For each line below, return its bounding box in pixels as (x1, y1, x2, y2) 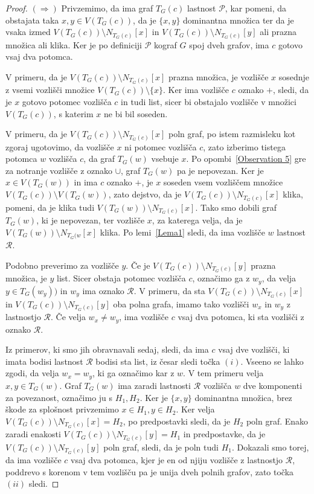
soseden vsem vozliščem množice (163, 176, 283, 188)
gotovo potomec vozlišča (22, 95, 112, 107)
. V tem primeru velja (183, 367, 264, 379)
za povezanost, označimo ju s (5, 391, 113, 403)
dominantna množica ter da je (183, 13, 294, 26)
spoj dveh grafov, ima (189, 38, 269, 51)
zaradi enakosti (5, 428, 61, 440)
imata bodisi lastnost (5, 354, 83, 367)
